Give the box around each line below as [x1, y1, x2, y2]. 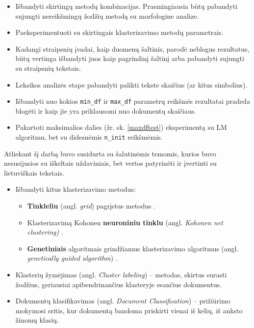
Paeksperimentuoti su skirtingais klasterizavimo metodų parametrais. [15, 27, 224, 37]
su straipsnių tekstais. [15, 62, 81, 73]
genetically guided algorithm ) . [27, 253, 118, 263]
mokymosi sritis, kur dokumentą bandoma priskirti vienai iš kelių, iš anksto [15, 305, 243, 315]
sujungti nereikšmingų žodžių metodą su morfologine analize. [15, 10, 199, 21]
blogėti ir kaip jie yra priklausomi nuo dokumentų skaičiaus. [15, 105, 197, 116]
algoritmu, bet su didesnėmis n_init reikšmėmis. [15, 132, 163, 142]
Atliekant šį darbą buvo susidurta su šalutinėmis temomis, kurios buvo [4, 148, 216, 158]
